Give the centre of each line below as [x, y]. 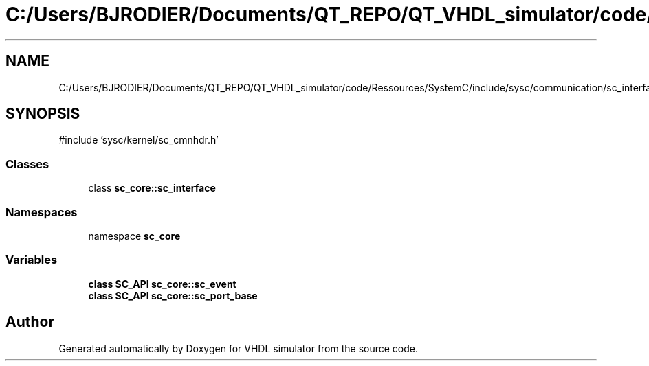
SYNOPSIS [43, 114]
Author [30, 322]
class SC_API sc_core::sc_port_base [173, 295]
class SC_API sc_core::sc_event [162, 284]
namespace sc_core [134, 236]
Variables [32, 260]
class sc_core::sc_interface [152, 188]
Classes [27, 164]
